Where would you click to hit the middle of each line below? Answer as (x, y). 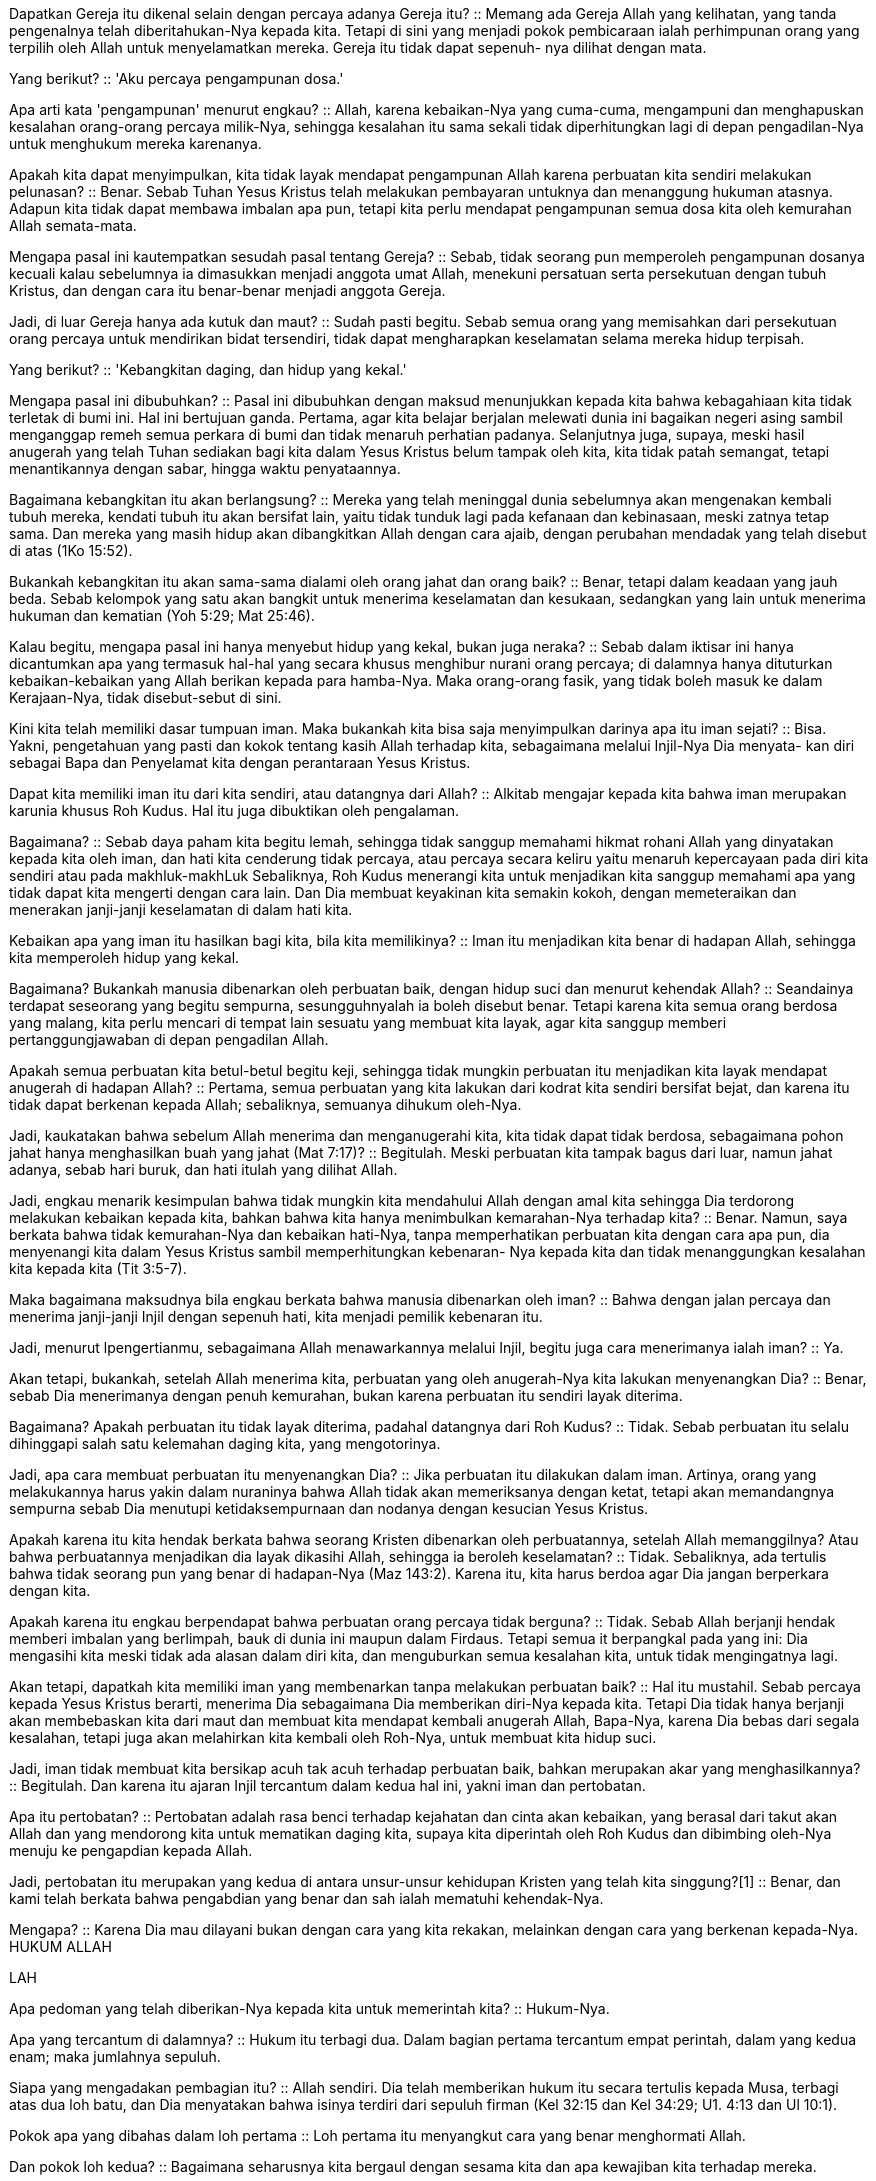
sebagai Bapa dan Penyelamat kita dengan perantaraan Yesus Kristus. (240, 762)
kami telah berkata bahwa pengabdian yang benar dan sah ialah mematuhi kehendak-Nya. (306, 1898)
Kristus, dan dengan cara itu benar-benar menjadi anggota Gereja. (227, 290)
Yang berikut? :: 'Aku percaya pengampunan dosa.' (176, 78)
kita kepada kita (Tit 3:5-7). (98, 1268)
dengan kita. (50, 1590)
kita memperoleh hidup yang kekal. (124, 957)
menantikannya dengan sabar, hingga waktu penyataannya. (205, 468)
